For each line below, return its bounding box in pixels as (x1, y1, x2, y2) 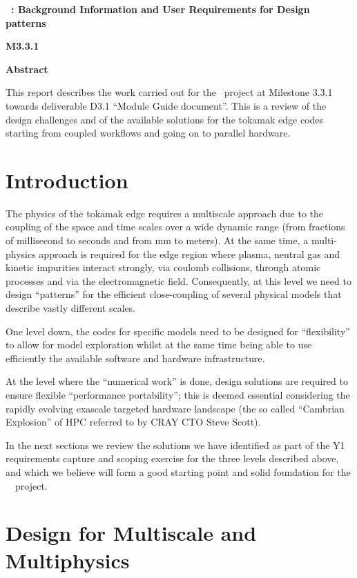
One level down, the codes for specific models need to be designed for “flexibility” (6, 323, 350, 338)
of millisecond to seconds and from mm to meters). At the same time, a (6, 233, 309, 248)
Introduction (6, 166, 128, 194)
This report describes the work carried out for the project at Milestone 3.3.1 (6, 85, 333, 99)
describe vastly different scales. (6, 301, 136, 315)
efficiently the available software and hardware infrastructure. (6, 350, 265, 365)
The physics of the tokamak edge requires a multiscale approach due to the (6, 206, 324, 220)
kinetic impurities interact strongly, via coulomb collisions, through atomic (6, 260, 321, 275)
